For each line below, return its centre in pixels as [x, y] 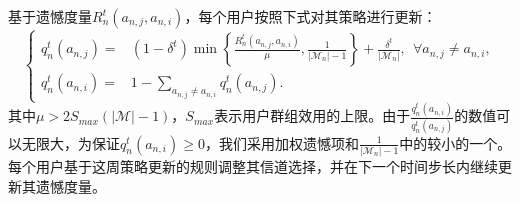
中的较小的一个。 [455, 142]
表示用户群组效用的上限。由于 [312, 115]
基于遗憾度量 [50, 16]
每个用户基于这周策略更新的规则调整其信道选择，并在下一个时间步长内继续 [253, 165]
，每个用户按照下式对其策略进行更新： [310, 16]
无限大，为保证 [70, 142]
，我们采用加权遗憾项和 [281, 142]
